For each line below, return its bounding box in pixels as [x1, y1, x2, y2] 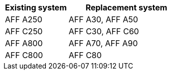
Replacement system [85, 2, 168, 12]
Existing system [5, 2, 67, 12]
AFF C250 [5, 26, 43, 36]
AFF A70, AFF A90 [68, 38, 138, 48]
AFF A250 [5, 14, 42, 24]
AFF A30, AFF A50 [68, 14, 138, 24]
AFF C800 [5, 50, 43, 60]
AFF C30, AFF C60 [68, 26, 139, 36]
